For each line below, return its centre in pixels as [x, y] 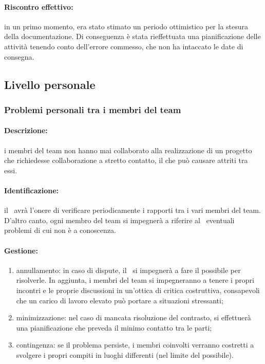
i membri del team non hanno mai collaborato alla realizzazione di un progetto [128, 150]
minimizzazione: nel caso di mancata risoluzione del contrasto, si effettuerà [134, 317]
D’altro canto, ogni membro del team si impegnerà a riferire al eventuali [119, 220]
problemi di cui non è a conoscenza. [60, 230]
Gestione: [21, 250]
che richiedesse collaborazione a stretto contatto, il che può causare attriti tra [126, 160]
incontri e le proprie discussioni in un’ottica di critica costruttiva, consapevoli [138, 290]
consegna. [19, 56]
